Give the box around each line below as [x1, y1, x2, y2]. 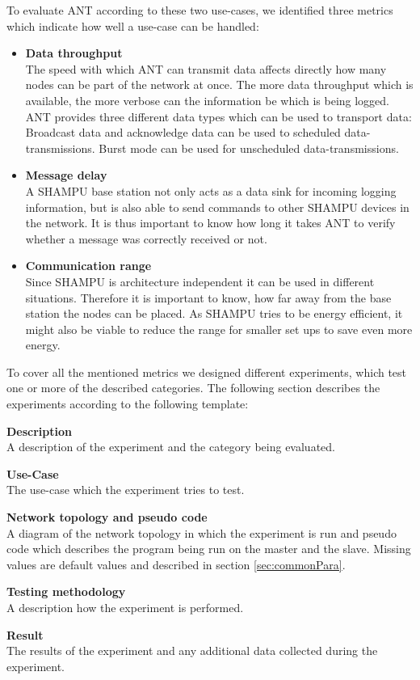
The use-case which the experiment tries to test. [6, 481, 245, 498]
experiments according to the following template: [6, 395, 249, 412]
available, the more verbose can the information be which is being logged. [25, 91, 390, 108]
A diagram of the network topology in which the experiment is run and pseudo [6, 524, 397, 541]
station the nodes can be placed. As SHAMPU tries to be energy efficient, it [25, 305, 403, 322]
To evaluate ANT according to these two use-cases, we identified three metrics [6, 2, 393, 18]
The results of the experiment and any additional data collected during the [6, 642, 378, 659]
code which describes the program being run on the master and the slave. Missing [6, 540, 411, 557]
